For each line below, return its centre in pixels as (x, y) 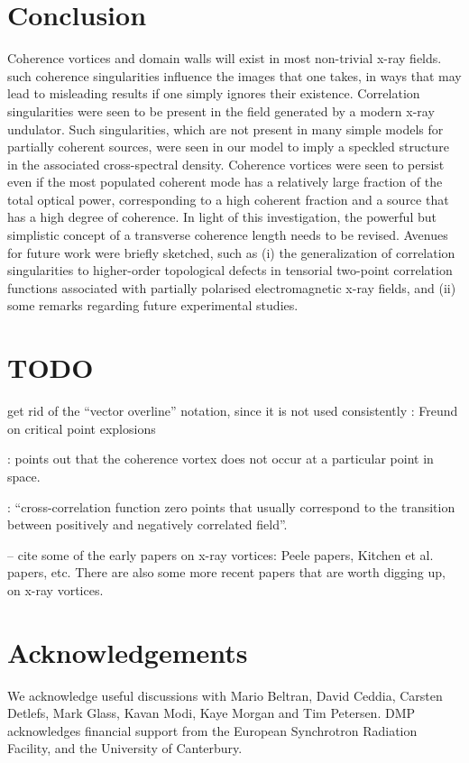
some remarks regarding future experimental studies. (153, 305)
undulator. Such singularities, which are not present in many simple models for (225, 129)
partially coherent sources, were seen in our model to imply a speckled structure (228, 147)
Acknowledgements (128, 652)
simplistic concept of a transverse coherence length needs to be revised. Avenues (228, 235)
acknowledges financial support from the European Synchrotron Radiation (212, 730)
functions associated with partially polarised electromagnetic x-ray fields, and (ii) (232, 287)
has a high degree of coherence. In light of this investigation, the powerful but (222, 217)
